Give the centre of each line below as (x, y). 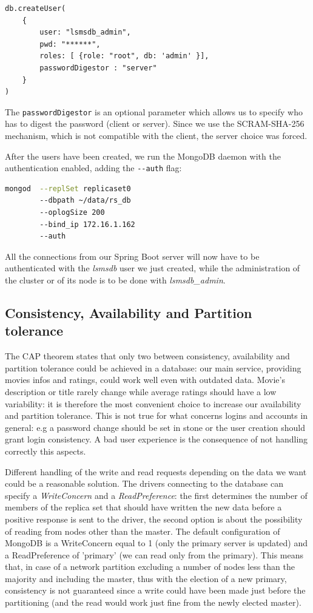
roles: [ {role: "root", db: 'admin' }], (124, 56)
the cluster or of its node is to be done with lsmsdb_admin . (115, 280)
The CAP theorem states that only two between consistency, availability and (147, 356)
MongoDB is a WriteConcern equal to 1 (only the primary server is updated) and (156, 543)
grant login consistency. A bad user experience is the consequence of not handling (156, 439)
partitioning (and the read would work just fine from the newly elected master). (153, 602)
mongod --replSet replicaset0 (68, 188)
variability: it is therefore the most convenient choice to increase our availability (153, 403)
